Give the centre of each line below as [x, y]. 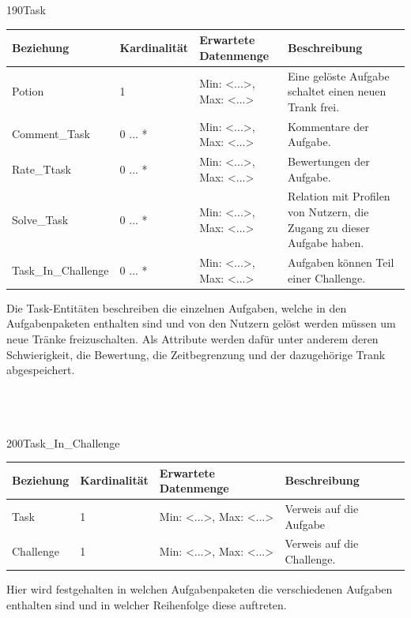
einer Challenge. [327, 277]
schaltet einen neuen [337, 91]
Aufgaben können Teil [341, 262]
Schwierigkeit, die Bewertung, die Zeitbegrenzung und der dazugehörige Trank [196, 354]
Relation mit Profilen [339, 196]
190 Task [26, 9]
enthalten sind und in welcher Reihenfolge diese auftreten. [147, 604]
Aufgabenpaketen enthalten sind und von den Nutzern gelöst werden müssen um [201, 323]
